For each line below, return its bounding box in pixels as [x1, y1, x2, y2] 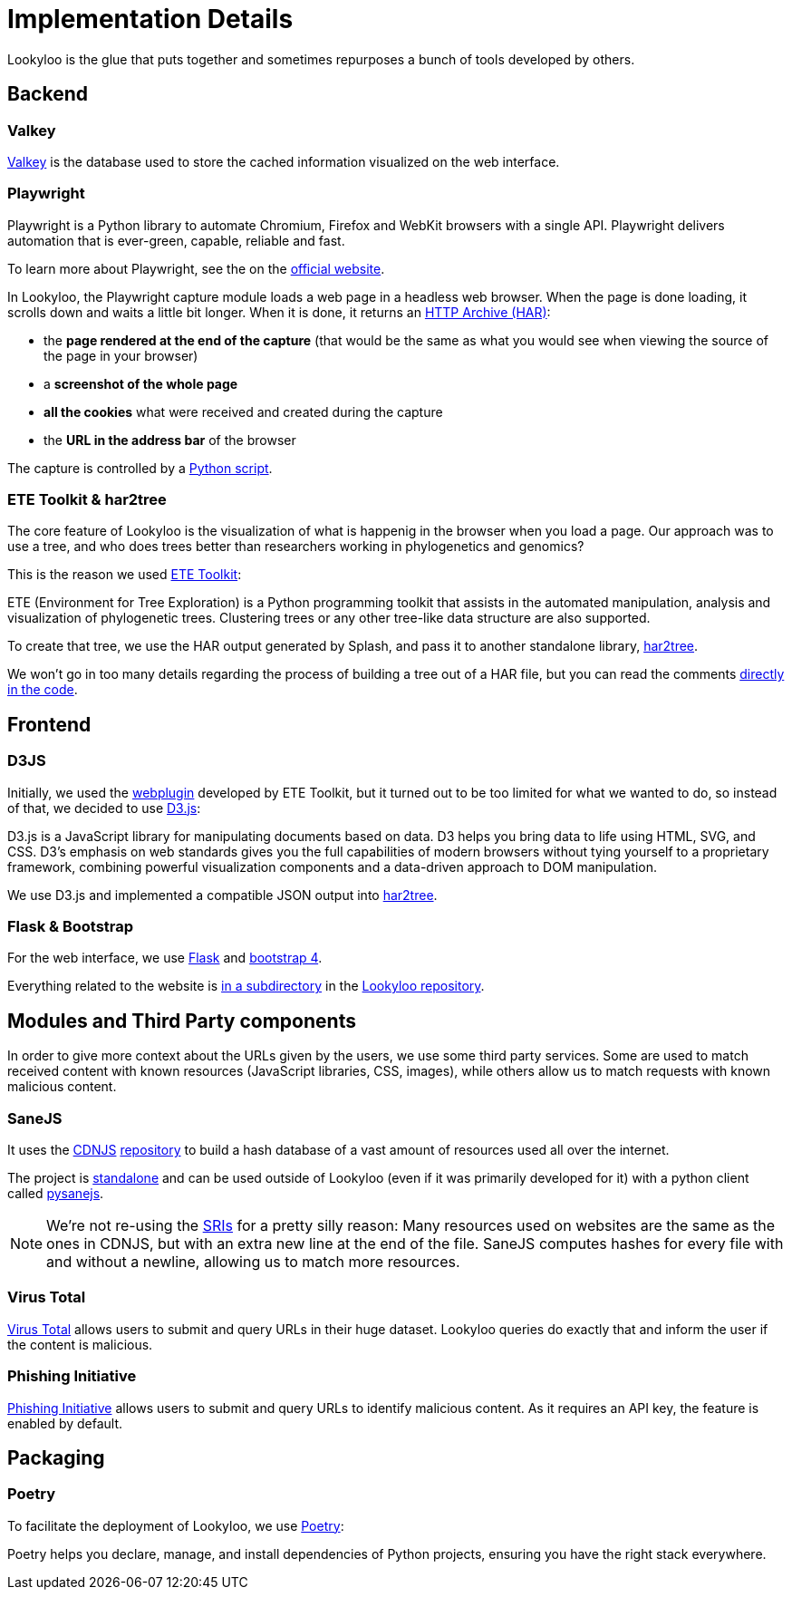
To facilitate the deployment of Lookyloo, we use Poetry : [7, 1517, 344, 1534]
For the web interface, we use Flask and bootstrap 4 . [7, 950, 323, 966]
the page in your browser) [43, 347, 198, 363]
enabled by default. [7, 1415, 123, 1431]
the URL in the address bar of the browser [43, 431, 296, 448]
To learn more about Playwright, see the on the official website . [7, 260, 385, 276]
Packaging [7, 1446, 105, 1469]
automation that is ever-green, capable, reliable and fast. [7, 232, 345, 248]
